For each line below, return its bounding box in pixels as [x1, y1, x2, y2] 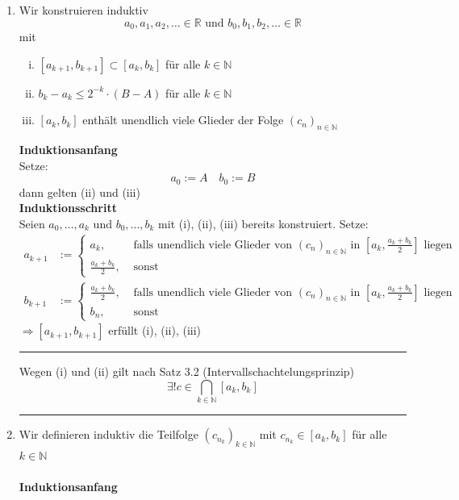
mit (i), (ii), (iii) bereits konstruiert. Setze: [158, 215, 369, 231]
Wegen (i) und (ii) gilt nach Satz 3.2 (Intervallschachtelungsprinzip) [19, 363, 355, 380]
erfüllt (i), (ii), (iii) [108, 322, 202, 339]
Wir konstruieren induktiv [19, 2, 148, 18]
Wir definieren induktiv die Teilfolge [19, 426, 198, 443]
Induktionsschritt [19, 199, 117, 216]
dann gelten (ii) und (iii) [19, 183, 140, 200]
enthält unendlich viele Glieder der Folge [82, 111, 284, 128]
